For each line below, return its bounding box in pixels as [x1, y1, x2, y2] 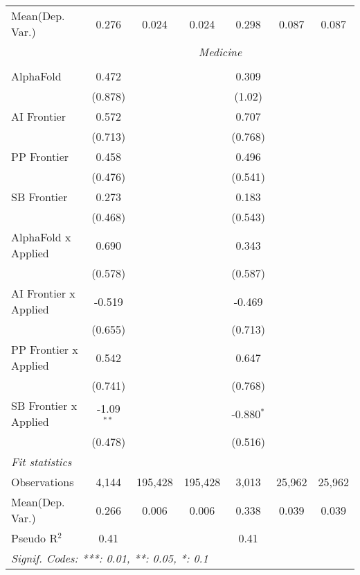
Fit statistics [11, 454, 72, 470]
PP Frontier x [11, 341, 78, 357]
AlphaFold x [11, 229, 71, 245]
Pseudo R [11, 530, 58, 546]
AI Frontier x [11, 285, 75, 301]
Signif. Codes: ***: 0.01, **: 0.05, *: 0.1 [11, 550, 208, 566]
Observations [11, 474, 74, 490]
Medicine [198, 44, 242, 60]
